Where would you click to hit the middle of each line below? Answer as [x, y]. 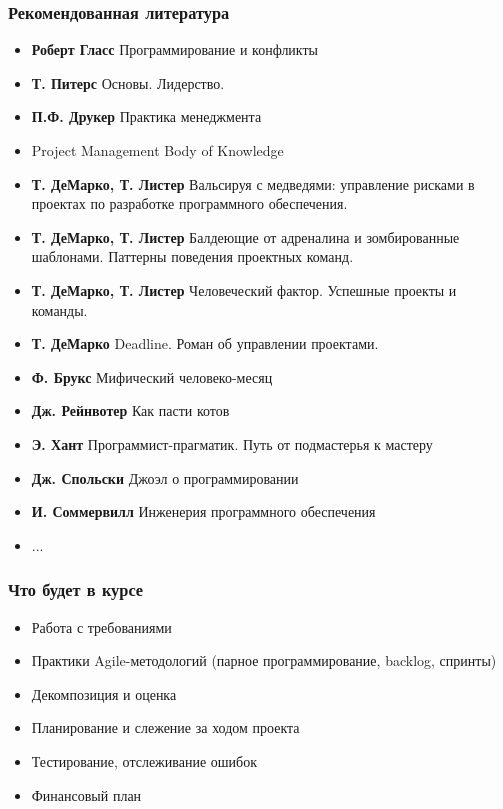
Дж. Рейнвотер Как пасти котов [130, 410]
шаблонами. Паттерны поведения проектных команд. [192, 256]
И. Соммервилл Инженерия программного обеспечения [203, 511]
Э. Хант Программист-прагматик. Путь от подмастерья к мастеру [232, 443]
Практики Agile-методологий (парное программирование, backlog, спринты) [264, 660]
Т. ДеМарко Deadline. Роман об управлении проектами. [205, 343]
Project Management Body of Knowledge [157, 150]
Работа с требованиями [101, 626]
